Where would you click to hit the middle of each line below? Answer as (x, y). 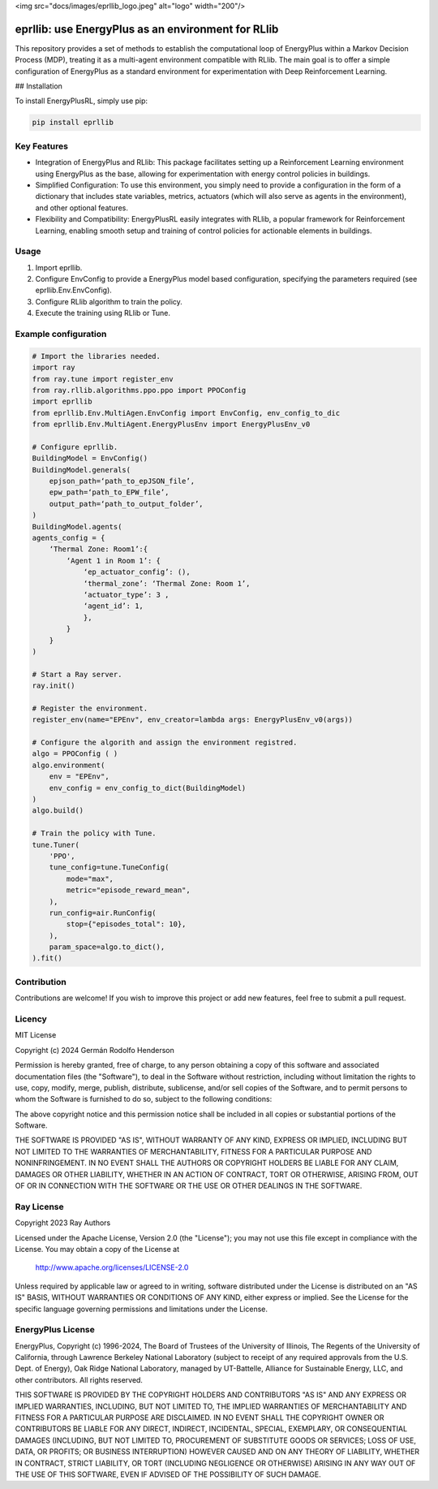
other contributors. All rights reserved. (79, 1379)
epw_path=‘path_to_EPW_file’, (109, 492)
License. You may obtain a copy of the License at (97, 1249)
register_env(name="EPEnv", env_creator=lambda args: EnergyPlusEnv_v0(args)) (192, 720)
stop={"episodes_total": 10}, (126, 924)
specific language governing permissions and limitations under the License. (141, 1309)
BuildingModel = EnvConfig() (90, 458)
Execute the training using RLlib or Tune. (103, 313)
